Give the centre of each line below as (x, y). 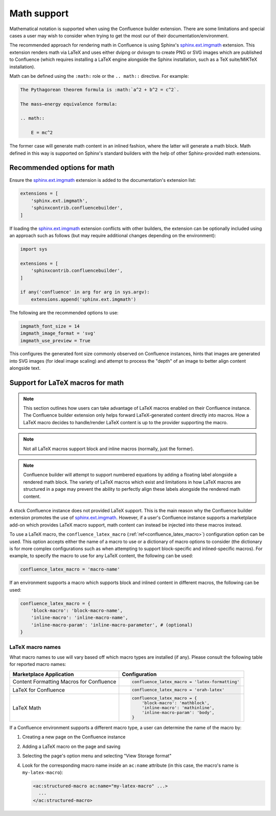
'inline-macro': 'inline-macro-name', (79, 618)
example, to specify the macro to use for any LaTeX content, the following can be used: (101, 556)
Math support (39, 13)
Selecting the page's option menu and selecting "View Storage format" (97, 756)
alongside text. (25, 368)
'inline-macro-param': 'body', (178, 713)
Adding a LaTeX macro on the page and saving (71, 746)
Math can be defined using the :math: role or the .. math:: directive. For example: (99, 76)
